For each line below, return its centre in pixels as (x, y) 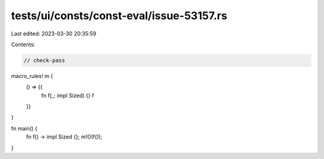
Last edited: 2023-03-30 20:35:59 (54, 34)
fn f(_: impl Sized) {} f (67, 95)
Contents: (23, 44)
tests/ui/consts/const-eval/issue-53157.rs (119, 16)
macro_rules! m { (32, 76)
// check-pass (44, 60)
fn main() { (24, 128)
